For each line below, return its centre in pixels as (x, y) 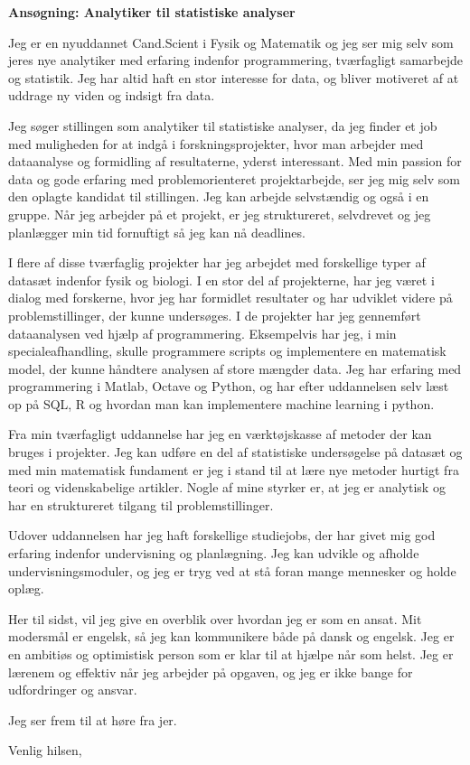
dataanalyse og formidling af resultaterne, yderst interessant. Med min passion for (235, 161)
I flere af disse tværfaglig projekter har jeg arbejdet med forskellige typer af (217, 262)
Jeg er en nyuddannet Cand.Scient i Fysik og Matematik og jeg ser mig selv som (231, 42)
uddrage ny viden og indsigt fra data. (112, 95)
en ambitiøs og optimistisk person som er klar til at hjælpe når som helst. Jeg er (231, 654)
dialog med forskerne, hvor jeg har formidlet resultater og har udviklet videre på (230, 298)
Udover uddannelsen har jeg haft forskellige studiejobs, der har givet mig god (222, 535)
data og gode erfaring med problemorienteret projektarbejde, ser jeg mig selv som (234, 178)
